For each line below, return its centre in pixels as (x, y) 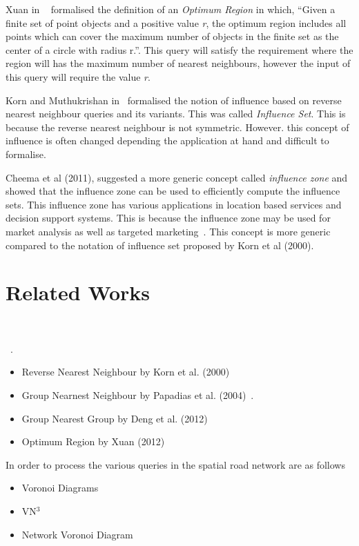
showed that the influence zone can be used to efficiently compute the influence (173, 191)
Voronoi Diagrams (60, 488)
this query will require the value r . (78, 76)
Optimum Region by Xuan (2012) (93, 441)
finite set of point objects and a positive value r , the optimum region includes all (176, 22)
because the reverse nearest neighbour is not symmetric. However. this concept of (177, 127)
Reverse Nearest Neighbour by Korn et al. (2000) (126, 372)
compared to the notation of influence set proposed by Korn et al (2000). (160, 245)
